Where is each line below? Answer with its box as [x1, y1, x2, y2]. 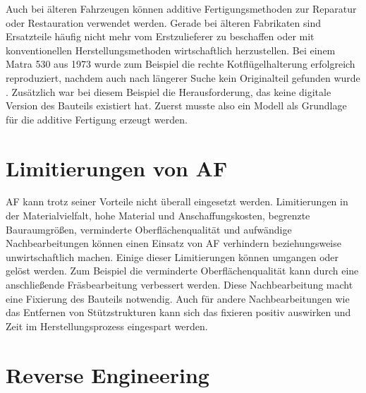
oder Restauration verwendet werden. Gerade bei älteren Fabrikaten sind [6, 15, 321, 30]
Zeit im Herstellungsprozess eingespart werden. [6, 318, 208, 333]
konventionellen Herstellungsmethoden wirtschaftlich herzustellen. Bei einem [6, 42, 336, 57]
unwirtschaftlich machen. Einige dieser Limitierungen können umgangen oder [6, 249, 339, 264]
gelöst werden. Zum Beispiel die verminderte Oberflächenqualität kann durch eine [6, 263, 359, 278]
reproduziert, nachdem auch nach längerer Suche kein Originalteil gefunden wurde [6, 70, 360, 85]
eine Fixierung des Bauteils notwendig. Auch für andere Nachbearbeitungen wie [6, 291, 350, 306]
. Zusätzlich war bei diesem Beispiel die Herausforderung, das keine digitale [6, 84, 331, 99]
